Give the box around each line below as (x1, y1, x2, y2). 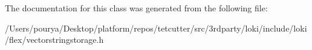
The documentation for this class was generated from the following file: (5, 2, 268, 14)
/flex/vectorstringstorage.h (5, 33, 104, 46)
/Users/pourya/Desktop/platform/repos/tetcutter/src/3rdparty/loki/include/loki (5, 21, 307, 34)
